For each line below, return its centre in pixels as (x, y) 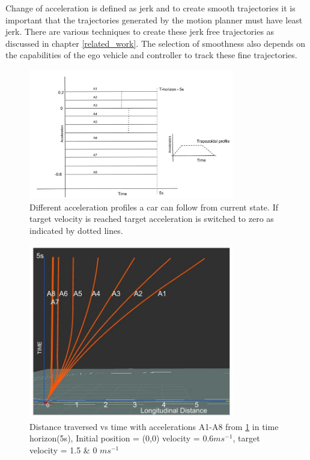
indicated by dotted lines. (76, 231)
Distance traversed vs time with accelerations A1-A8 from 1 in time (154, 426)
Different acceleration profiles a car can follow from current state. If (154, 207)
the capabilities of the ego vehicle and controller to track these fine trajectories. (151, 55)
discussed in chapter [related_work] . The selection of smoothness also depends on (155, 43)
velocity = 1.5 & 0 (63, 450)
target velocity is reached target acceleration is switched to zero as (152, 219)
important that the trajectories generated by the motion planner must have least (154, 19)
